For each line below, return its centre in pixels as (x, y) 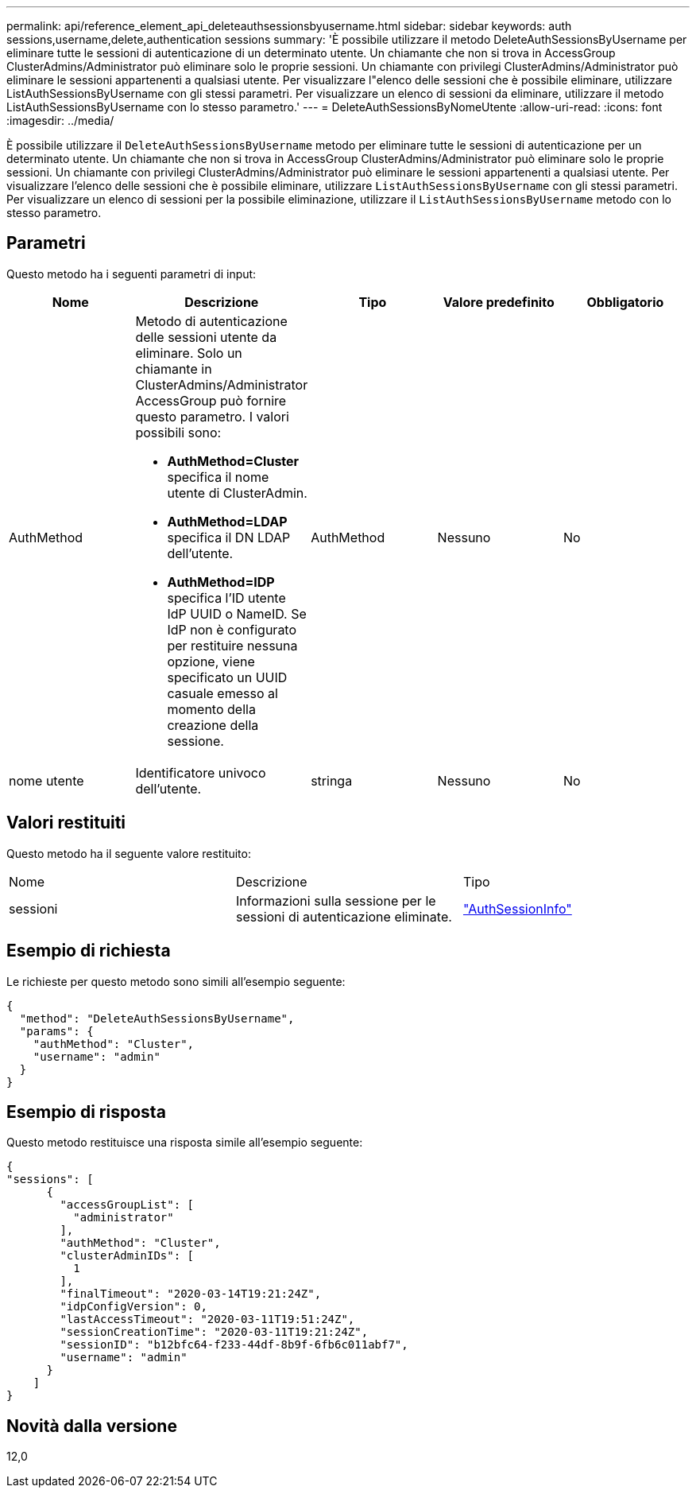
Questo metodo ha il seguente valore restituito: (129, 853)
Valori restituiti (66, 823)
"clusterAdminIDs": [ (127, 1256)
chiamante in (174, 369)
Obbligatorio (625, 302)
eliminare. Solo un (189, 353)
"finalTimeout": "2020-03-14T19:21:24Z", (191, 1294)
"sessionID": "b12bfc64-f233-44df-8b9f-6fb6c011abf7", (234, 1345)
